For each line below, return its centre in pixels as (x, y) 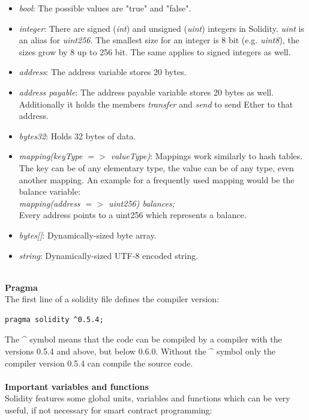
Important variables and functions (77, 386)
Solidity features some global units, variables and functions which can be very (148, 398)
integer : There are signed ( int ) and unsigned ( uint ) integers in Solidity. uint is (161, 28)
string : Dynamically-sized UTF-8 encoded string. (109, 255)
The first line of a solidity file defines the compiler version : (112, 299)
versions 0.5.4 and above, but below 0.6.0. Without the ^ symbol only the (140, 351)
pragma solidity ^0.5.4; (54, 319)
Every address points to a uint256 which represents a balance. (133, 215)
